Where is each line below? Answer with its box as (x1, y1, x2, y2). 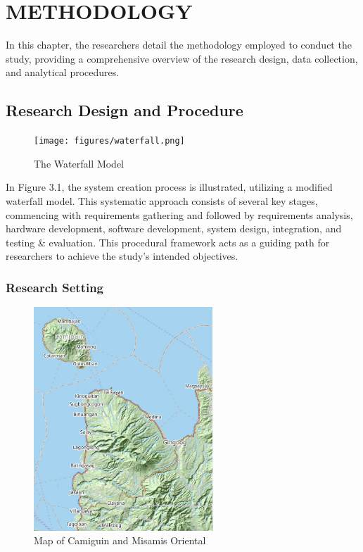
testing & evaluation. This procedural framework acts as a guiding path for (6, 234, 330, 249)
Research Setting (6, 278, 104, 296)
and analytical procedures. (6, 65, 120, 80)
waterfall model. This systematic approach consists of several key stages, (6, 193, 318, 208)
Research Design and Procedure (6, 99, 243, 121)
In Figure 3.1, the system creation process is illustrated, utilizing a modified (6, 180, 333, 194)
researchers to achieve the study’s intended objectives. (6, 249, 238, 263)
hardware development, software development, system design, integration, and (6, 221, 342, 236)
